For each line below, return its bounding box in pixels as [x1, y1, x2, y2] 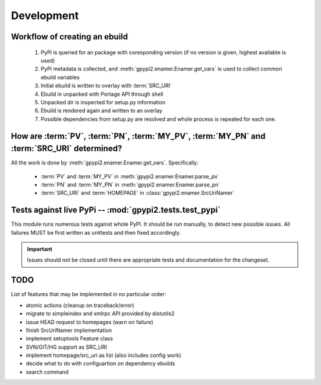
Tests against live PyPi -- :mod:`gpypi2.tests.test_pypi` [11, 205, 221, 215]
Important [27, 246, 53, 253]
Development [11, 9, 79, 22]
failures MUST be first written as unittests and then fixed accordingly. [11, 229, 181, 236]
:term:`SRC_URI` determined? [11, 144, 122, 154]
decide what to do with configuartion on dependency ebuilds [26, 360, 175, 367]
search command [26, 368, 69, 375]
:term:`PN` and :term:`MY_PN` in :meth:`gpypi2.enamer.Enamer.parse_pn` [40, 181, 221, 188]
